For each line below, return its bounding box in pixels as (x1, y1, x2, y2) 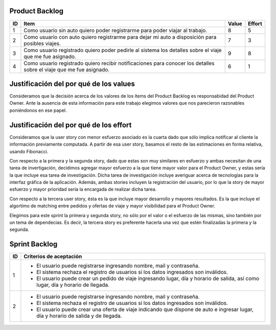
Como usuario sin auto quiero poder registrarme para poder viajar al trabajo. (24, 27, 208, 34)
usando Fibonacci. (9, 148, 49, 154)
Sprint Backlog (9, 240, 58, 249)
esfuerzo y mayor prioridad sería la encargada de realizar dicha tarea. (9, 186, 157, 193)
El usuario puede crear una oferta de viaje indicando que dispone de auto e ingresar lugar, (36, 306, 254, 313)
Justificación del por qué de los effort (9, 121, 132, 129)
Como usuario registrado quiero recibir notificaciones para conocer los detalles (24, 59, 215, 66)
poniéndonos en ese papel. (9, 107, 67, 113)
